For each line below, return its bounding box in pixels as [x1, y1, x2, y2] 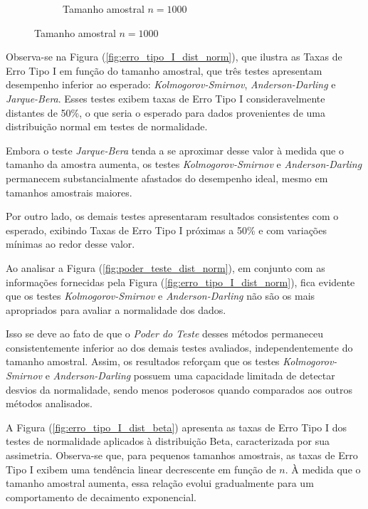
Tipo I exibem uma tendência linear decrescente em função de [6, 461, 276, 476]
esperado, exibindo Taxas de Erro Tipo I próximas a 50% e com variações [6, 222, 327, 237]
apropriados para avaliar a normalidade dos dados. [6, 302, 226, 317]
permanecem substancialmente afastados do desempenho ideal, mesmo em [6, 170, 328, 185]
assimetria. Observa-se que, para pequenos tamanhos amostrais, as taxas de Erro [6, 448, 358, 463]
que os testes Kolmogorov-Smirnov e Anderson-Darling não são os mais [6, 288, 315, 303]
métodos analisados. [6, 396, 93, 411]
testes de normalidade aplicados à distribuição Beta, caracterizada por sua [6, 434, 330, 448]
